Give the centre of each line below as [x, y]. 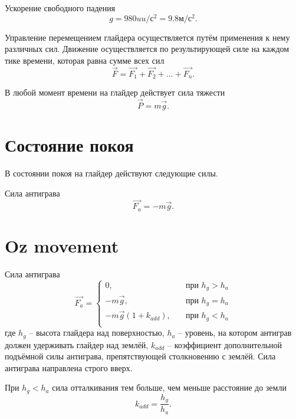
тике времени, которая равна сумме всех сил [85, 60]
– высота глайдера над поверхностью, [97, 333]
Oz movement [62, 246]
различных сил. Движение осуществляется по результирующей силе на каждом [147, 49]
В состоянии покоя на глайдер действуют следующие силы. [111, 173]
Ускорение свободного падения [60, 8]
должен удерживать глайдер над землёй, [77, 344]
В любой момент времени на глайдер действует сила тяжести [115, 92]
